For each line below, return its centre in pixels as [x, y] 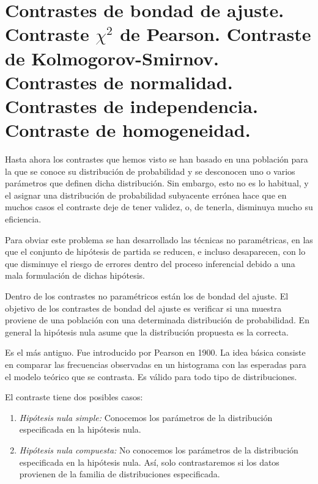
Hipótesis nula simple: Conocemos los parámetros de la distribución [146, 417]
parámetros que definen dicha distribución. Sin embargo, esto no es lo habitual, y [157, 183]
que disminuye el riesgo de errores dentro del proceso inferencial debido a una [150, 263]
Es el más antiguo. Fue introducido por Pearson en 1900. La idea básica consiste [155, 352]
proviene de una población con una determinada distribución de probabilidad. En [157, 320]
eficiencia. [23, 219]
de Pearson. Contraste [216, 34]
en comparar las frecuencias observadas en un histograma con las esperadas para [156, 364]
